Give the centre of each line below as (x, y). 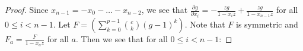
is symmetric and (267, 24)
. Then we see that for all (122, 38)
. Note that (205, 24)
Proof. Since (27, 9)
